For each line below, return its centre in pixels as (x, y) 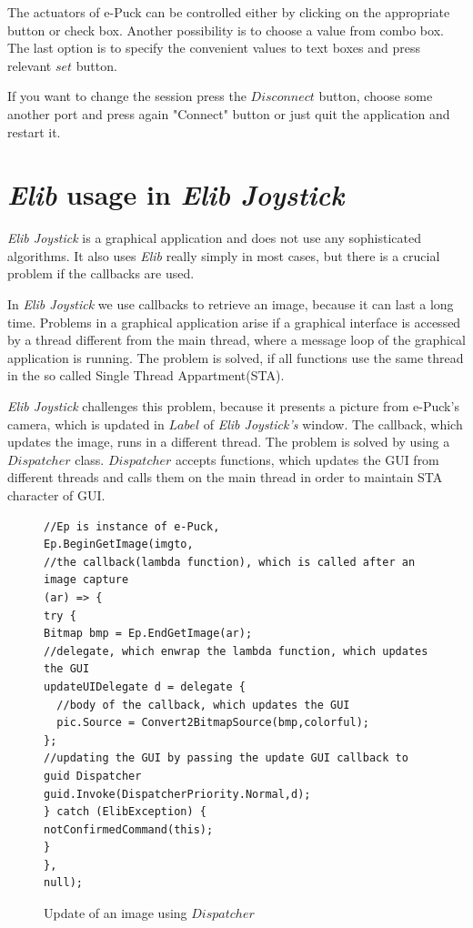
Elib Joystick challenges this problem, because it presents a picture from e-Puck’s (233, 406)
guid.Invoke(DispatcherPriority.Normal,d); (177, 794)
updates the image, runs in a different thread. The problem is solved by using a (229, 442)
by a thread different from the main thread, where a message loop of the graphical (236, 340)
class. (90, 459)
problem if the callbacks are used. (101, 273)
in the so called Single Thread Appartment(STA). (146, 375)
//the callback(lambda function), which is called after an (230, 562)
